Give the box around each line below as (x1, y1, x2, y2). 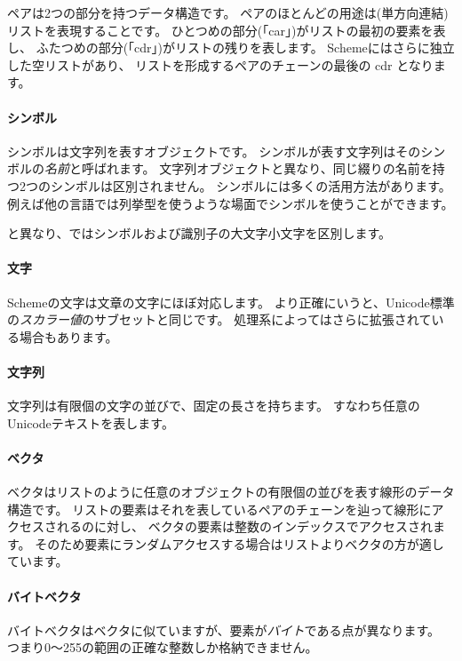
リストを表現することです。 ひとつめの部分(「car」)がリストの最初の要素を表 (7, 20, 446, 39)
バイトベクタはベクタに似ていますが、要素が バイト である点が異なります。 (7, 620, 441, 639)
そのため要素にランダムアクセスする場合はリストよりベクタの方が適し (35, 534, 444, 553)
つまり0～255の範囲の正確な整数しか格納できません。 (7, 638, 318, 657)
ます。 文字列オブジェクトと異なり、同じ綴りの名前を (118, 159, 433, 178)
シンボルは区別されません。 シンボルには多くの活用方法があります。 (50, 176, 451, 195)
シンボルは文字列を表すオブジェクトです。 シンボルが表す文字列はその (7, 141, 421, 160)
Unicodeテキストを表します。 (7, 413, 174, 432)
